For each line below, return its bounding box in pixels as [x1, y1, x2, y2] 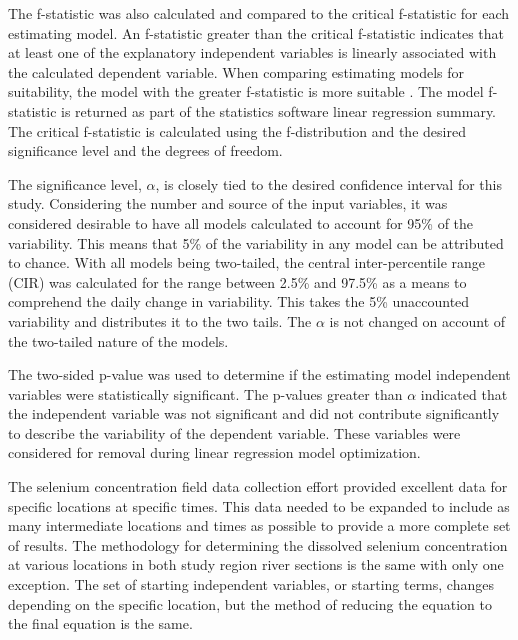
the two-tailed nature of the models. [8, 330, 229, 351]
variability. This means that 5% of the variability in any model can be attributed [8, 232, 504, 253]
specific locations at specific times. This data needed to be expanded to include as [8, 495, 510, 516]
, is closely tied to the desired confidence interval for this [155, 173, 502, 194]
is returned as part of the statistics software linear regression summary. [61, 100, 497, 121]
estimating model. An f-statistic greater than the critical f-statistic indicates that [8, 22, 505, 43]
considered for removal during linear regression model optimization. [8, 442, 421, 463]
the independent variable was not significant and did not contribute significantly [8, 403, 500, 424]
